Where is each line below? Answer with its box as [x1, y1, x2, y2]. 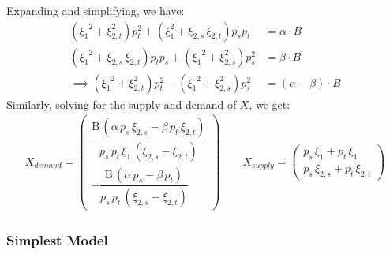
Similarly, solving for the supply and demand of [6, 95, 237, 112]
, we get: [249, 95, 291, 112]
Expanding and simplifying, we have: [6, 2, 185, 18]
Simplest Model [6, 230, 108, 250]
